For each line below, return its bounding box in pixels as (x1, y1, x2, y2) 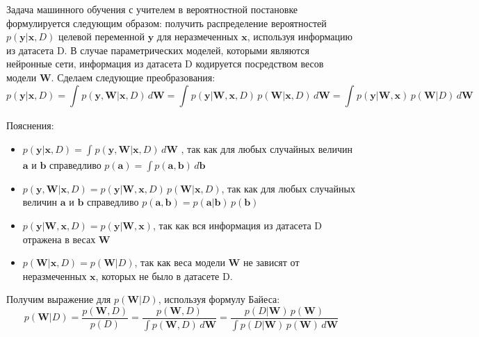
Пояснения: (6, 118, 54, 133)
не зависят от (243, 255, 300, 270)
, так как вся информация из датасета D (152, 217, 323, 232)
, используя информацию (247, 29, 352, 44)
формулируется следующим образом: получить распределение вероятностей (6, 15, 327, 30)
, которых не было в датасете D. (95, 268, 233, 283)
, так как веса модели (134, 255, 225, 270)
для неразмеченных (156, 29, 238, 44)
